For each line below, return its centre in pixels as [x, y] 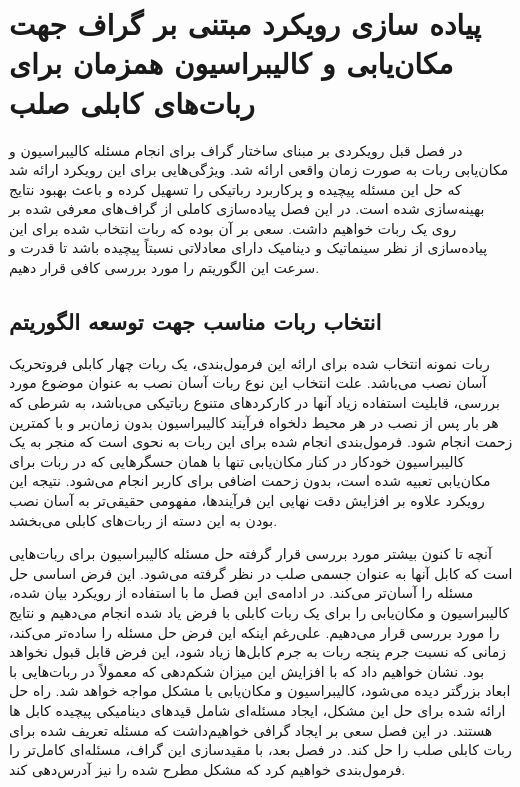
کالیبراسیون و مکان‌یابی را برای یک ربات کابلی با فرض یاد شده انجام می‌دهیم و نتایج [259, 611]
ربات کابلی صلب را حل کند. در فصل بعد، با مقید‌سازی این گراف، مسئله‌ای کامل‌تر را [260, 749]
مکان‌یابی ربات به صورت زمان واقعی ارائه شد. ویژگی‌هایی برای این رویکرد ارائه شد [259, 169]
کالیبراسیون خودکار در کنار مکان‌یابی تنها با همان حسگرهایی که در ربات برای [237, 460]
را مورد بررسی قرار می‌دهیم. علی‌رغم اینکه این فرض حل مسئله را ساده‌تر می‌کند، [254, 631]
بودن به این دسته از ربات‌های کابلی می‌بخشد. [143, 519]
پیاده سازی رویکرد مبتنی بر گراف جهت [245, 23]
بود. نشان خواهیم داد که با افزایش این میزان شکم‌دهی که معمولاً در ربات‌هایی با [247, 670]
